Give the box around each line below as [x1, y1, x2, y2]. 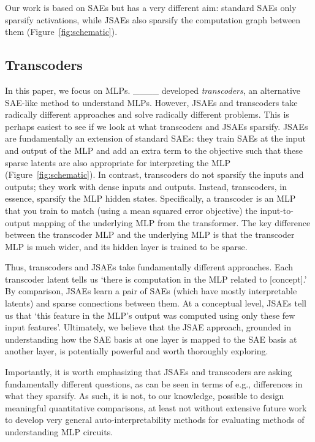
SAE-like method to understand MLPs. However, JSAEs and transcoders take [5, 96, 298, 109]
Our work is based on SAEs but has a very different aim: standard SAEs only [5, 1, 297, 13]
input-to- [260, 204, 294, 216]
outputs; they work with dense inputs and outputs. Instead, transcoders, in [5, 180, 287, 192]
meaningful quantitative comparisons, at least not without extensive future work [5, 401, 307, 414]
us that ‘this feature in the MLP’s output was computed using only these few [5, 308, 295, 321]
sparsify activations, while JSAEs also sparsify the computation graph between [5, 13, 301, 26]
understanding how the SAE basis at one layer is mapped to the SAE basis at [5, 332, 297, 345]
